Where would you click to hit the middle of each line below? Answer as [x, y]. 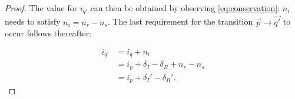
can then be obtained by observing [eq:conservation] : [185, 8]
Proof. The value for [41, 8]
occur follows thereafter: [48, 33]
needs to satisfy [33, 21]
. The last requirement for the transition [180, 21]
